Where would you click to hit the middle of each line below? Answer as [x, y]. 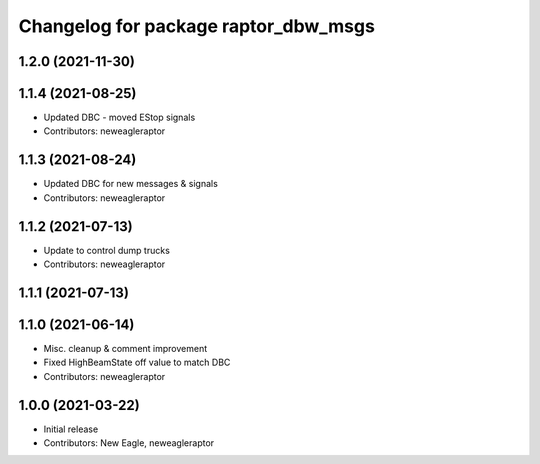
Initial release [71, 429]
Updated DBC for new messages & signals [131, 184]
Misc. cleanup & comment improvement [125, 348]
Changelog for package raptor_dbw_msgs [196, 26]
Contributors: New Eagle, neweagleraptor [129, 443]
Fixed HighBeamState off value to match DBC [137, 362]
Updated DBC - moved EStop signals [119, 117]
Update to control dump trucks [106, 250]
